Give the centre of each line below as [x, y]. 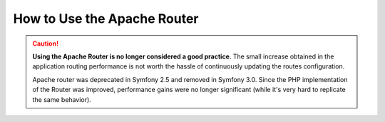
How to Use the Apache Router [106, 19]
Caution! [46, 44]
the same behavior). [62, 99]
